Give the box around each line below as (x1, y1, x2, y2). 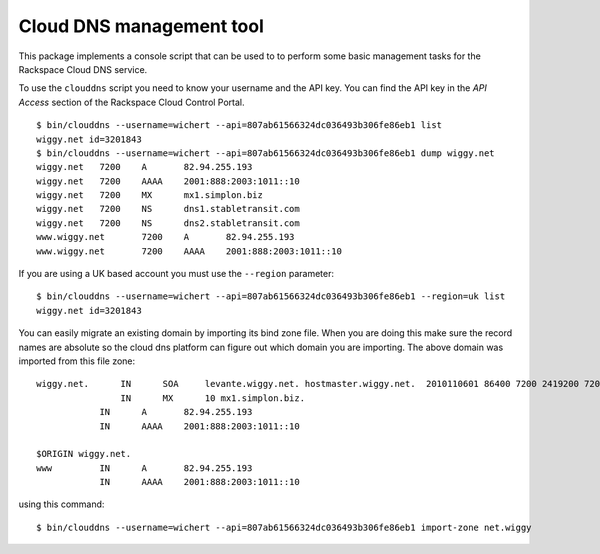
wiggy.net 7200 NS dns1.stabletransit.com (36, 203, 300, 215)
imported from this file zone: (18, 355, 136, 367)
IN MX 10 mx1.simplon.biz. (120, 392, 305, 404)
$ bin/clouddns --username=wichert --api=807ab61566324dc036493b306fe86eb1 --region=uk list (36, 291, 506, 302)
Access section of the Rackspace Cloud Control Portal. (18, 96, 245, 108)
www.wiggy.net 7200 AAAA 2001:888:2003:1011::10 (36, 245, 342, 257)
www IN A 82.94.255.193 (36, 462, 253, 474)
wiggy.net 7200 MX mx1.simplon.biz (36, 190, 264, 201)
